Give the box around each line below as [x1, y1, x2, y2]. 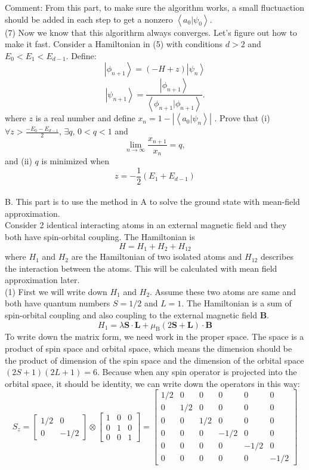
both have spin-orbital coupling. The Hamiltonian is [5, 231, 195, 243]
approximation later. [5, 274, 80, 286]
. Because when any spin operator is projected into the [97, 365, 297, 378]
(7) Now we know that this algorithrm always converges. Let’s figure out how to [5, 26, 297, 38]
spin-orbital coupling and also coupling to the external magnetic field [5, 309, 257, 321]
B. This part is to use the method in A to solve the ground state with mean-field [5, 195, 300, 208]
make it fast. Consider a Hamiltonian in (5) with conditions [5, 38, 223, 50]
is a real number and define [35, 112, 135, 124]
